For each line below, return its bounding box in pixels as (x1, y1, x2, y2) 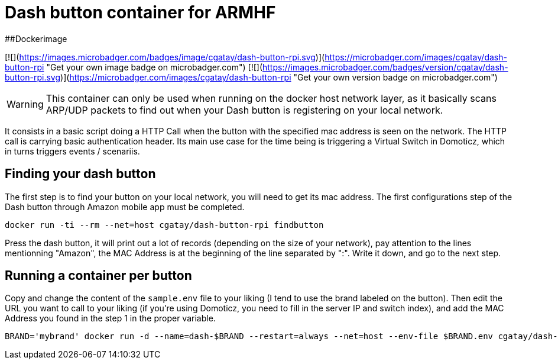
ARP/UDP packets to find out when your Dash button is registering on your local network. (46, 104, 443, 116)
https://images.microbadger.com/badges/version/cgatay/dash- (262, 62, 508, 72)
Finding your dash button (5, 166, 156, 182)
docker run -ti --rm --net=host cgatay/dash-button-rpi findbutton (5, 220, 324, 230)
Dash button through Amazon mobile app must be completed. (5, 201, 245, 212)
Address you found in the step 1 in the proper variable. (5, 313, 216, 324)
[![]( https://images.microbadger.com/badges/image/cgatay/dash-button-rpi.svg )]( (5, 51, 325, 62)
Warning (7, 98, 44, 110)
